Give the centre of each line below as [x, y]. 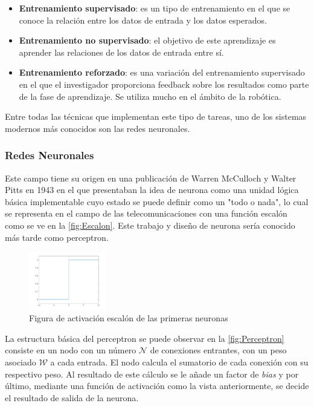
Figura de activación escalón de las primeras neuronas [129, 318]
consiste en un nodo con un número [71, 350]
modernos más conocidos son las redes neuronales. [98, 128]
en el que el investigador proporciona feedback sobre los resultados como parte [164, 84]
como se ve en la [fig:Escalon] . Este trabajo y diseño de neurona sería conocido [150, 225]
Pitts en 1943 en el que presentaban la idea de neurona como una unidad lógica [152, 190]
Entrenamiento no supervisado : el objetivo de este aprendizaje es [147, 40]
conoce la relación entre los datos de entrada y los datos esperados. [143, 20]
